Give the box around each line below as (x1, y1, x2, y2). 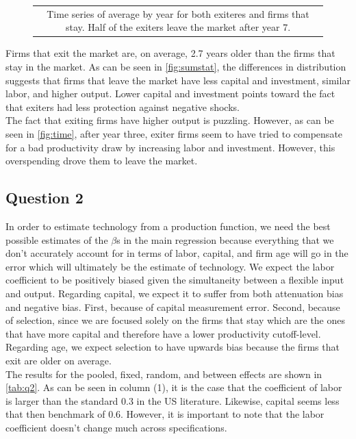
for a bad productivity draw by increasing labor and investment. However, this (5, 140, 335, 154)
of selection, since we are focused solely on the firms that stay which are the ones (5, 313, 346, 327)
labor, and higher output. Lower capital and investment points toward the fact (5, 86, 335, 101)
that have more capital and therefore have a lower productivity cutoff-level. (5, 326, 321, 340)
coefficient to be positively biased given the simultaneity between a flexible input (5, 273, 344, 287)
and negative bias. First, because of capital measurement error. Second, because (5, 299, 340, 314)
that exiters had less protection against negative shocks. (5, 99, 240, 114)
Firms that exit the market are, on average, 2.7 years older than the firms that (5, 46, 335, 60)
